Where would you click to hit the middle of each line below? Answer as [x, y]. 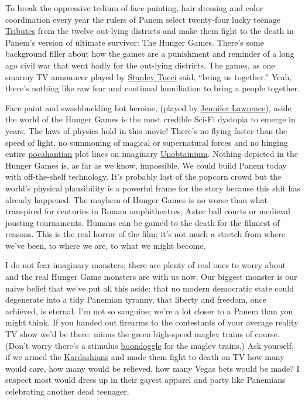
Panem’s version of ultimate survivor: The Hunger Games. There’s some [135, 42]
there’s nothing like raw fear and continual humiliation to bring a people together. [152, 88]
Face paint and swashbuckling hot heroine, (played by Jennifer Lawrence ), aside [148, 107]
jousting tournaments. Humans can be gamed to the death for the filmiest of [143, 222]
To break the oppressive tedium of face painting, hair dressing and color [134, 8]
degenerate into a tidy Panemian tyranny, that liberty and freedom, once [136, 299]
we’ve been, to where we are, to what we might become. [106, 245]
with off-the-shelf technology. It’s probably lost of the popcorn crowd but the [143, 176]
